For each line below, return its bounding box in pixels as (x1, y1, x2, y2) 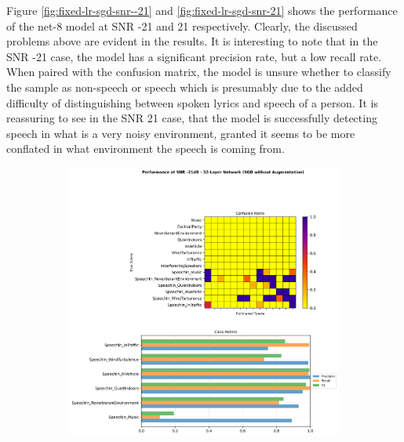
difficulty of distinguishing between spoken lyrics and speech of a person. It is (6, 94, 378, 110)
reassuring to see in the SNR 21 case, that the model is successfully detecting (6, 110, 377, 126)
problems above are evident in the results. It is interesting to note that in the (6, 33, 378, 49)
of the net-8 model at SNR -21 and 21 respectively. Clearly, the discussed (6, 17, 358, 34)
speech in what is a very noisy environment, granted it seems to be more (6, 125, 355, 141)
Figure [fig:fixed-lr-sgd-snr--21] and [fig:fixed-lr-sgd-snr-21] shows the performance (6, 2, 398, 18)
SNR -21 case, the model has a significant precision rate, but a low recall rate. (6, 48, 382, 64)
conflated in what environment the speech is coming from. (6, 140, 285, 157)
